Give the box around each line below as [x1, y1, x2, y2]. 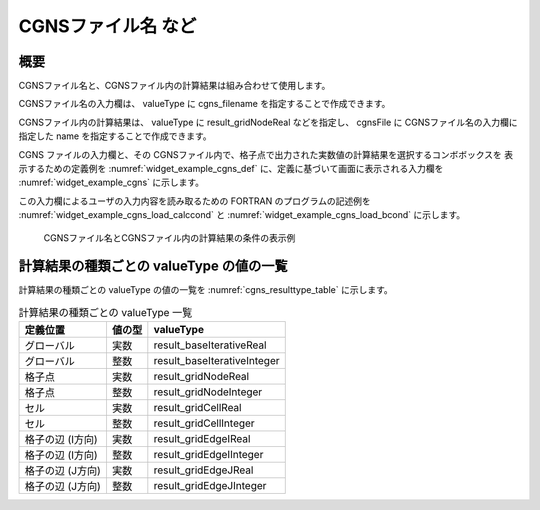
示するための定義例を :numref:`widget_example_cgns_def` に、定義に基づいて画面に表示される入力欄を [18, 163, 444, 175]
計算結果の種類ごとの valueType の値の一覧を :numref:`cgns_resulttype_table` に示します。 [18, 284, 394, 296]
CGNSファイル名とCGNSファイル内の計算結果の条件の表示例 [43, 231, 296, 244]
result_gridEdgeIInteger [153, 448, 264, 462]
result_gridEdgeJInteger [153, 479, 267, 493]
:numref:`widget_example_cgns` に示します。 [18, 176, 205, 189]
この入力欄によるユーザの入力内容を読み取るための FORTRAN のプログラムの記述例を [18, 195, 371, 207]
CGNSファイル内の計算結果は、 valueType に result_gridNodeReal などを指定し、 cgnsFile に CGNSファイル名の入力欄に [18, 116, 518, 128]
